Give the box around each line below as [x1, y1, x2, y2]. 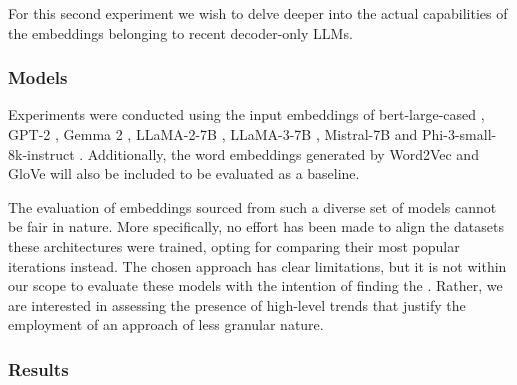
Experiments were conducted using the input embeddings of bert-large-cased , [8, 104, 485, 125]
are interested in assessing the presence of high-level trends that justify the [8, 294, 466, 315]
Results [8, 356, 69, 381]
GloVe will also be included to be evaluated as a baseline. [8, 163, 360, 184]
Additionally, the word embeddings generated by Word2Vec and [87, 143, 479, 164]
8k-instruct [8, 143, 75, 164]
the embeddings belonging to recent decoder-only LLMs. [8, 22, 353, 43]
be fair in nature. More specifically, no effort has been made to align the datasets [8, 216, 504, 237]
